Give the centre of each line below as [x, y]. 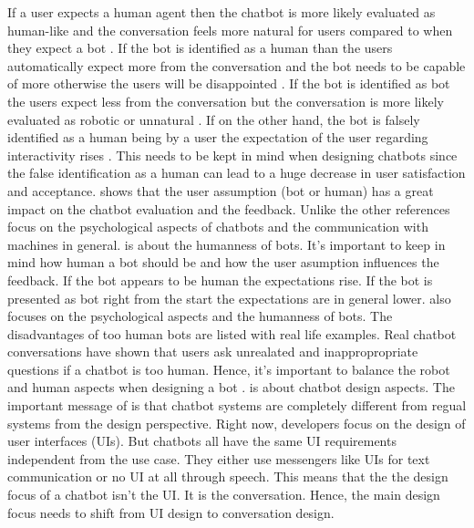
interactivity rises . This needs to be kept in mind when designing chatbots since [232, 155]
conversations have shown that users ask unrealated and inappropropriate [213, 352]
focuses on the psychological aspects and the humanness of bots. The [200, 316]
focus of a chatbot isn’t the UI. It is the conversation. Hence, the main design [224, 495]
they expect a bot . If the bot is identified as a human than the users [200, 48]
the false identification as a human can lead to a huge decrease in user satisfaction [237, 173]
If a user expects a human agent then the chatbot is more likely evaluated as [222, 12]
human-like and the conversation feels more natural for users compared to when [230, 30]
